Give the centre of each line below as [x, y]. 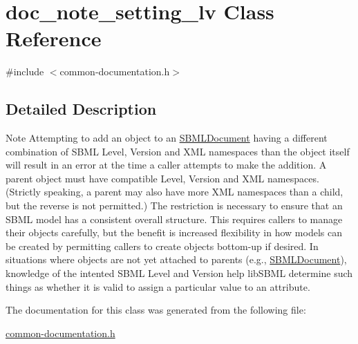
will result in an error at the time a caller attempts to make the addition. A [166, 165]
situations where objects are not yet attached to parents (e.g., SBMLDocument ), [176, 259]
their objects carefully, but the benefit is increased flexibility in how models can [174, 232]
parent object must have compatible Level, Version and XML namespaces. [162, 178]
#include [25, 71]
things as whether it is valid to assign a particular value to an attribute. [158, 286]
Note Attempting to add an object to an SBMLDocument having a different [167, 138]
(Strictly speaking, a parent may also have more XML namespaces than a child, [175, 192]
